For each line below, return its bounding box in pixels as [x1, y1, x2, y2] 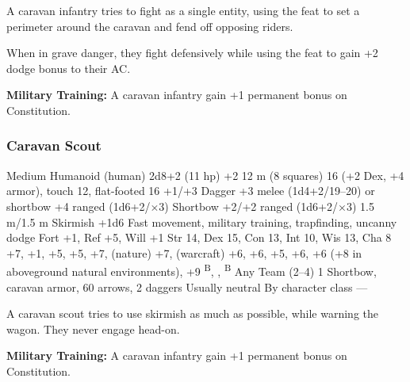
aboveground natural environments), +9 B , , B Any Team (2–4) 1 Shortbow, [6, 261, 377, 279]
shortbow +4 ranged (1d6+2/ [6, 197, 151, 214]
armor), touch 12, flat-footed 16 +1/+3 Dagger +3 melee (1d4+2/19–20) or [6, 182, 375, 199]
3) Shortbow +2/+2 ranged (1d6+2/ [159, 197, 338, 214]
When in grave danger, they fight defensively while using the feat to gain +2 [6, 44, 378, 61]
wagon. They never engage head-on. [6, 320, 180, 337]
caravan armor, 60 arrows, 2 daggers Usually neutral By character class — [6, 278, 368, 295]
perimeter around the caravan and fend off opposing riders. [6, 17, 293, 34]
